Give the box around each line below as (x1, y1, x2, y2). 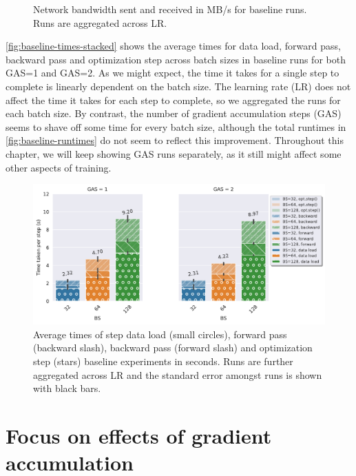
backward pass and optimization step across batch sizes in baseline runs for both (6, 52, 346, 66)
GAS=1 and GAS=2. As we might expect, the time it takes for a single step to (6, 65, 339, 80)
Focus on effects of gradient (6, 422, 272, 449)
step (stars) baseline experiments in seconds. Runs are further (33, 354, 293, 369)
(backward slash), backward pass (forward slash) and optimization (33, 340, 313, 355)
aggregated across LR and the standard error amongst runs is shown (33, 367, 322, 382)
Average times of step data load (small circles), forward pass (33, 327, 287, 341)
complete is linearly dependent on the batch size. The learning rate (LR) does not (6, 79, 351, 93)
